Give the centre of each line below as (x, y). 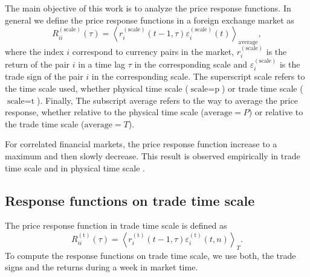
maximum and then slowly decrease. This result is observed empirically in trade (153, 156)
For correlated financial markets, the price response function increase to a (141, 144)
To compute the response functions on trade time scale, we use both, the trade (150, 255)
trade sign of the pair (44, 76)
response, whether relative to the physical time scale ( (105, 112)
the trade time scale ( (45, 123)
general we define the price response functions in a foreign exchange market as (150, 20)
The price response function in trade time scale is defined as (116, 225)
